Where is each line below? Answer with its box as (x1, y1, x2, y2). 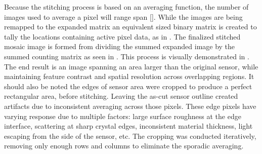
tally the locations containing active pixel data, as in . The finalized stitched (4, 31, 241, 42)
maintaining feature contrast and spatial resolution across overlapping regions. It (4, 71, 254, 82)
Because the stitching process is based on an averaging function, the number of (4, 2, 249, 12)
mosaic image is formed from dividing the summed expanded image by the (4, 41, 235, 52)
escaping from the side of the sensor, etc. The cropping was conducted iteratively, (4, 130, 256, 141)
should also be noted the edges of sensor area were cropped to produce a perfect (4, 81, 252, 91)
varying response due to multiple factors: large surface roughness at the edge (4, 110, 241, 121)
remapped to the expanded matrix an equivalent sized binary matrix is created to (4, 21, 257, 32)
